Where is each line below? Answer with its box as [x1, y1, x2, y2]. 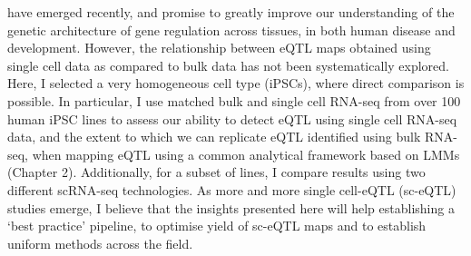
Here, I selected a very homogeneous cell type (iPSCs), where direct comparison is [7, 74, 465, 93]
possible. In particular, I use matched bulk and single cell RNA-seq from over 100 [7, 91, 461, 110]
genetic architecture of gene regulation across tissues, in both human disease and [7, 20, 456, 39]
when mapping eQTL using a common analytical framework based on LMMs [32, 144, 460, 163]
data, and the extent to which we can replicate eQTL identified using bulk [7, 127, 421, 146]
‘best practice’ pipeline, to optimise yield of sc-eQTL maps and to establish [7, 216, 427, 235]
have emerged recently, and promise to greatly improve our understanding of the [7, 3, 455, 21]
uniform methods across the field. [7, 233, 193, 252]
